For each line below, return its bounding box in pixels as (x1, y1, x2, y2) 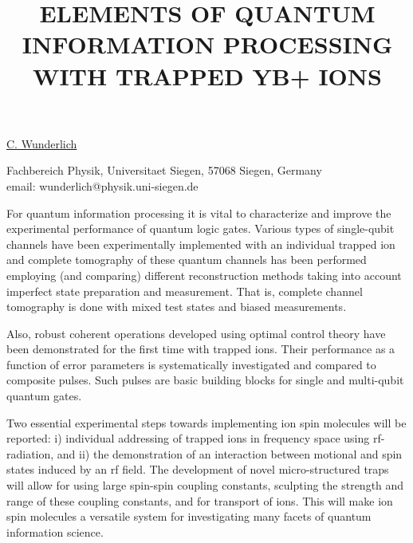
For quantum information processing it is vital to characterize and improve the (6, 204, 391, 221)
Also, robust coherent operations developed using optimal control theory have (6, 325, 386, 341)
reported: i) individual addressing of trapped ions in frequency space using (6, 430, 370, 447)
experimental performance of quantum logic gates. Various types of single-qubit (6, 220, 395, 237)
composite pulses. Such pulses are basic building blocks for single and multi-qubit (6, 372, 404, 388)
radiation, (6, 445, 54, 462)
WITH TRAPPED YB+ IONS (33, 59, 382, 92)
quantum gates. (6, 388, 82, 404)
